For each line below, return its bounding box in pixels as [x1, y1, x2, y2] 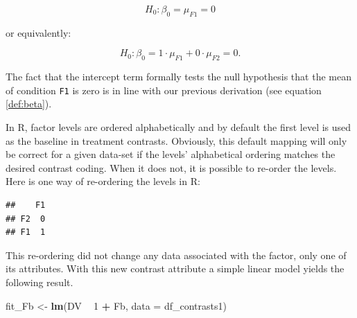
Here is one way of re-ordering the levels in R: [6, 174, 200, 188]
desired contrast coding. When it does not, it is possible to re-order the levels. [6, 160, 337, 175]
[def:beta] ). [6, 96, 52, 111]
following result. [6, 274, 73, 289]
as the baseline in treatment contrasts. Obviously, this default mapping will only [6, 133, 347, 148]
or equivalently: [6, 25, 71, 39]
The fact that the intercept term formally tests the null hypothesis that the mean [6, 69, 351, 84]
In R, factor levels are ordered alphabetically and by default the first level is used [6, 120, 351, 134]
